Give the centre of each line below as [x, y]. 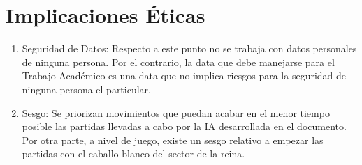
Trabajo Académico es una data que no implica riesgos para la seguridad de [184, 76]
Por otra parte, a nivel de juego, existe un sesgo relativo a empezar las [173, 140]
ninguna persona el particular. [86, 89]
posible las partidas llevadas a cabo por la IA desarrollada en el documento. [184, 126]
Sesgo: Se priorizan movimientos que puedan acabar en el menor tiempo [176, 112]
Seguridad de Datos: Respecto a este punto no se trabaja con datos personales [189, 48]
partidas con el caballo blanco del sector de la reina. [133, 154]
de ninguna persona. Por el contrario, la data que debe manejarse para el [178, 62]
